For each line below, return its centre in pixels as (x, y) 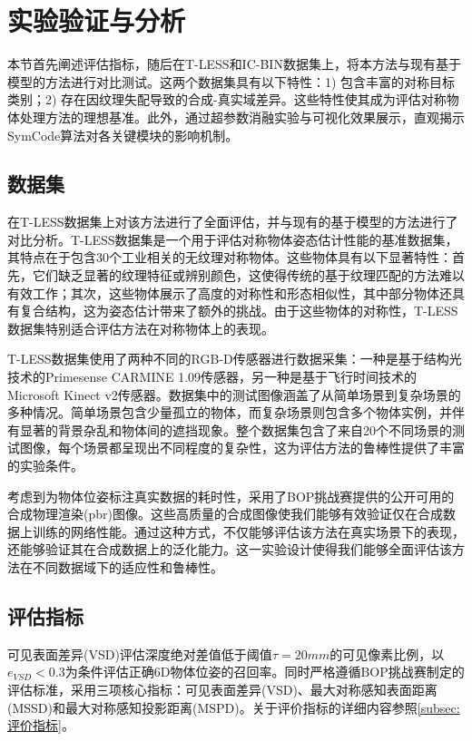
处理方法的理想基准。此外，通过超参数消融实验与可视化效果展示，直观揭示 (242, 117)
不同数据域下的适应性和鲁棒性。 (128, 566)
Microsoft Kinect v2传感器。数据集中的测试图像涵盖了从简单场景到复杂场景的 (234, 394)
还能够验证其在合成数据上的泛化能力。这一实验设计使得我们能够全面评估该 (230, 549)
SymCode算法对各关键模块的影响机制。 (123, 135)
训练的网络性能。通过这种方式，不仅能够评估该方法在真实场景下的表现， (248, 531)
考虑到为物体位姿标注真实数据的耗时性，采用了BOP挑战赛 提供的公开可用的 (231, 496)
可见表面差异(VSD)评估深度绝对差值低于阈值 (140, 653)
